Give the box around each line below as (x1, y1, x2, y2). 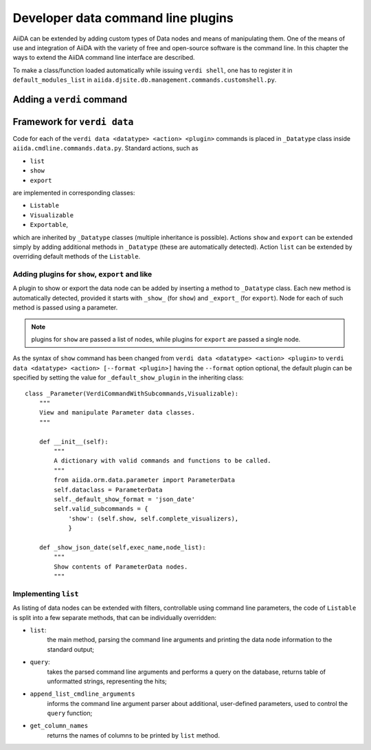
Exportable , (30, 221, 69, 229)
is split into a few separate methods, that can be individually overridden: (12, 613, 216, 621)
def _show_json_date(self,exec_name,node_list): (38, 543, 206, 551)
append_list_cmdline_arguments (30, 690, 135, 698)
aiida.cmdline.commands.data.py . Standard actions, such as (12, 144, 199, 153)
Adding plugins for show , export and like (12, 269, 153, 279)
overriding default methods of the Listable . (12, 252, 141, 261)
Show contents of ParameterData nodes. (54, 562, 188, 571)
